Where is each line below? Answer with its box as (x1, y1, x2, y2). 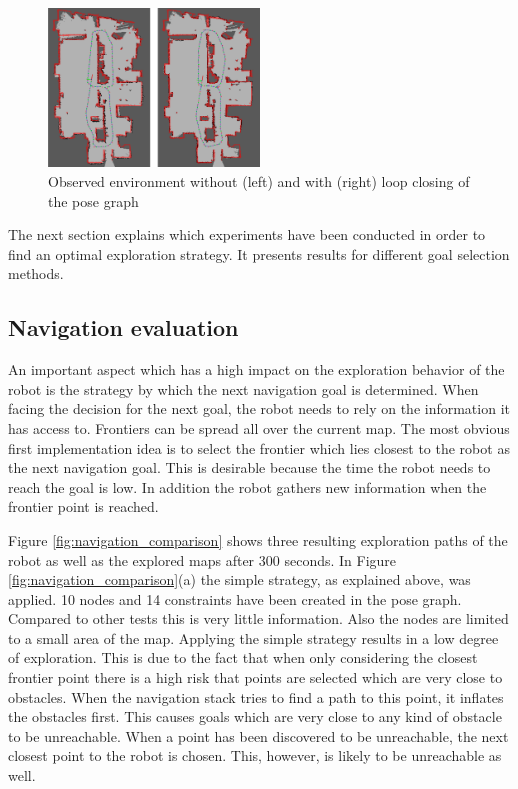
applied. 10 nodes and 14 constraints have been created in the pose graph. (8, 588, 462, 609)
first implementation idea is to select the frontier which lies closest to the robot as (8, 437, 510, 458)
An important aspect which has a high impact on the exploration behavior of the (8, 359, 505, 380)
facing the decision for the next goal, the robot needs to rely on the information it (8, 398, 510, 419)
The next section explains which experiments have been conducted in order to (8, 224, 486, 245)
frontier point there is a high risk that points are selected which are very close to (8, 667, 503, 688)
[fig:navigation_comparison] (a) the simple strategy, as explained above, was (8, 569, 471, 590)
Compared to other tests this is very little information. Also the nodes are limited (8, 608, 509, 629)
